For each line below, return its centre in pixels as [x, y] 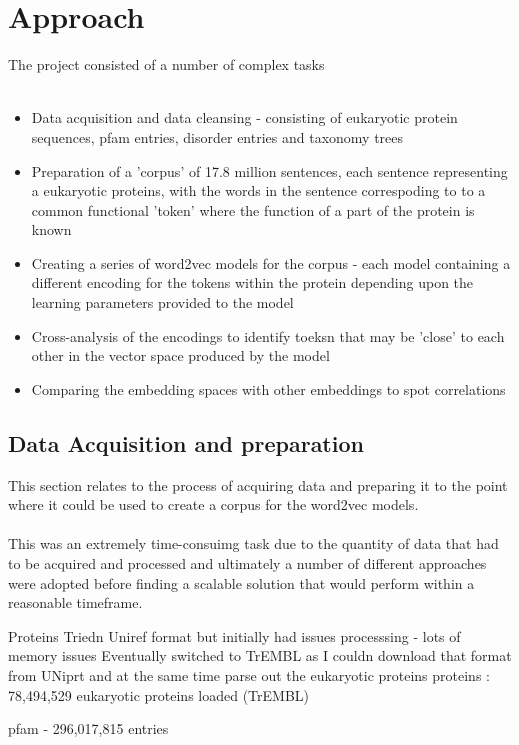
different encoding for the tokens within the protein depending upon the [252, 282]
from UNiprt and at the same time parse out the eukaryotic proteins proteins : [249, 674]
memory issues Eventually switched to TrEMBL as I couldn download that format [260, 655]
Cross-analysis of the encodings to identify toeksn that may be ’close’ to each [268, 335]
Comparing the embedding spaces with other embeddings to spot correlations [268, 388]
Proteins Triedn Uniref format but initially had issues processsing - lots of [234, 635]
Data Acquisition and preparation [186, 442]
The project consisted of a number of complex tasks [166, 64]
